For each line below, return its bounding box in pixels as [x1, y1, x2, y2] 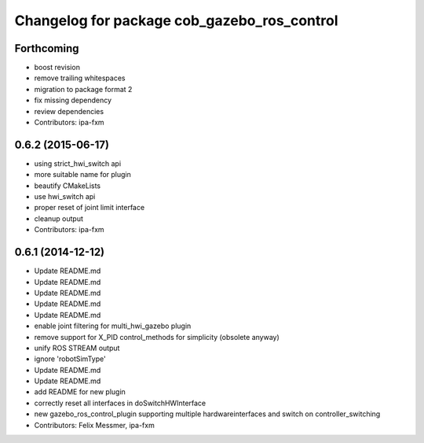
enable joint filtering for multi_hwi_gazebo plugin [34, 321, 192, 330]
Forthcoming [14, 42, 79, 55]
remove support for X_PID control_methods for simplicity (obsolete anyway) [34, 332, 280, 341]
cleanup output [34, 213, 84, 223]
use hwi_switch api [34, 192, 96, 201]
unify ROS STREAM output [34, 343, 120, 353]
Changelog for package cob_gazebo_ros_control [14, 12, 338, 29]
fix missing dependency [34, 95, 112, 105]
